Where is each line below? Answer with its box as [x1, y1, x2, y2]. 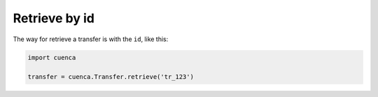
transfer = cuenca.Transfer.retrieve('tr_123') [27, 73, 194, 81]
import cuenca [27, 53, 76, 61]
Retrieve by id [13, 10, 94, 26]
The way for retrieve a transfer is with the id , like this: [13, 35, 169, 43]
